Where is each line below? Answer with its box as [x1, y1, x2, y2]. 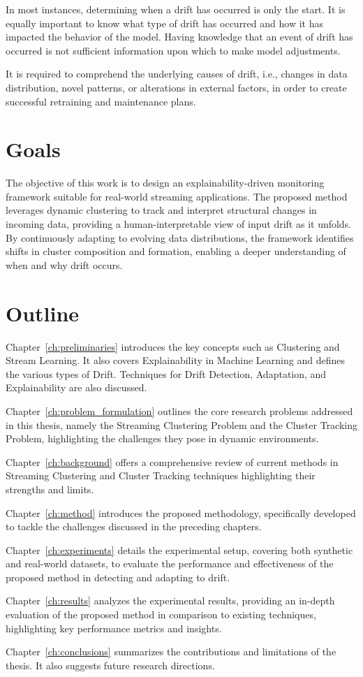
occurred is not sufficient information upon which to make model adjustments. [6, 43, 341, 57]
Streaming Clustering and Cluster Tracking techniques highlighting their [6, 468, 316, 483]
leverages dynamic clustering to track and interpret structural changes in [6, 203, 317, 217]
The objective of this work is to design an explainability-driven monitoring [6, 175, 325, 190]
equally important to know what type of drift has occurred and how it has [6, 15, 323, 30]
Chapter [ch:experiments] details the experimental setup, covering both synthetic [6, 542, 353, 557]
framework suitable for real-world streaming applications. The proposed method [6, 189, 348, 203]
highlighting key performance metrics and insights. [6, 620, 222, 635]
